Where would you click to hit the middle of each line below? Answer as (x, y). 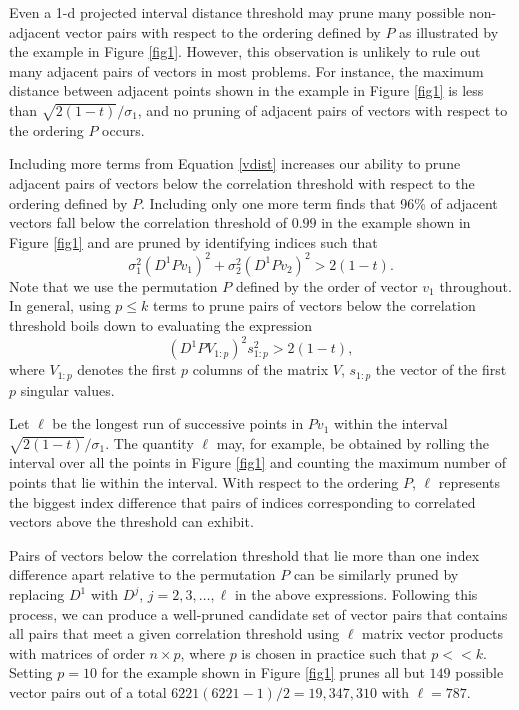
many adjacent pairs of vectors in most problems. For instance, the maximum (246, 70)
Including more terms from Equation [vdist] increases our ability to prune (235, 163)
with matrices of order (77, 652)
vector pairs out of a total (88, 692)
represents (469, 482)
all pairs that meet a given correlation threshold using (174, 633)
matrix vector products (433, 633)
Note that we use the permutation (113, 285)
